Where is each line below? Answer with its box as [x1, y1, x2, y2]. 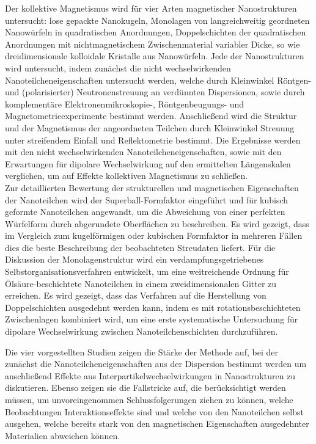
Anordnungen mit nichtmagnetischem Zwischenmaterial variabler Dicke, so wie [5, 37, 300, 50]
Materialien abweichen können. [5, 429, 120, 442]
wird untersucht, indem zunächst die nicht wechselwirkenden [5, 61, 231, 74]
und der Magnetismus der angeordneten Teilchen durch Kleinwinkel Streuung [5, 121, 295, 134]
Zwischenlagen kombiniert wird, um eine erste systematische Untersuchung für [5, 313, 298, 326]
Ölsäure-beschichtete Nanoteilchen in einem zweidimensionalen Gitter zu [5, 277, 277, 289]
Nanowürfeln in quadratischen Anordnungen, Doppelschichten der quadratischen [5, 26, 306, 38]
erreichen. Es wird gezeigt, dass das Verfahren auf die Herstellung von [5, 289, 266, 302]
